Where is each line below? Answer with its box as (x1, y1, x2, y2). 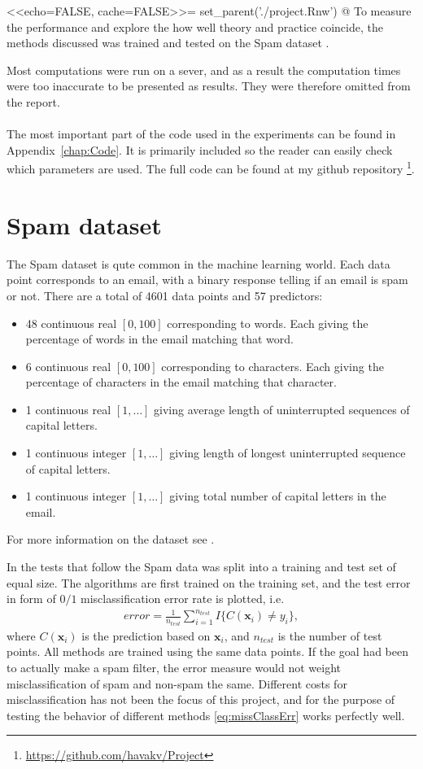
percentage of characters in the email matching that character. (25, 374, 337, 391)
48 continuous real (25, 314, 117, 331)
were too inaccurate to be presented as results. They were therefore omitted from (7, 77, 411, 94)
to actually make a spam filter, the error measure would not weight (7, 659, 341, 676)
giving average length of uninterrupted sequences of (154, 400, 410, 417)
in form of (7, 590, 56, 607)
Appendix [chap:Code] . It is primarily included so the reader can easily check (7, 141, 393, 158)
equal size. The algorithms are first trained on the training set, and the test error (7, 574, 411, 591)
